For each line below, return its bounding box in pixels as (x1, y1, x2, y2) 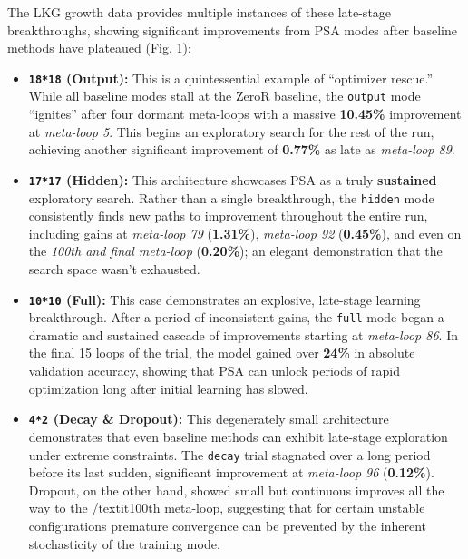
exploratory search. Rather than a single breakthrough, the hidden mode (28, 188, 434, 207)
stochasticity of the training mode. (28, 534, 220, 553)
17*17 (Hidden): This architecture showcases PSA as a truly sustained (28, 170, 437, 189)
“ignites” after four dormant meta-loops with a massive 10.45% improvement (28, 104, 462, 123)
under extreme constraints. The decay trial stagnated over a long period (28, 445, 431, 464)
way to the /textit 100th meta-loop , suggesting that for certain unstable (28, 498, 425, 517)
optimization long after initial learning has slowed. (28, 378, 308, 397)
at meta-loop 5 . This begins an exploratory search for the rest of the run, (28, 122, 434, 141)
